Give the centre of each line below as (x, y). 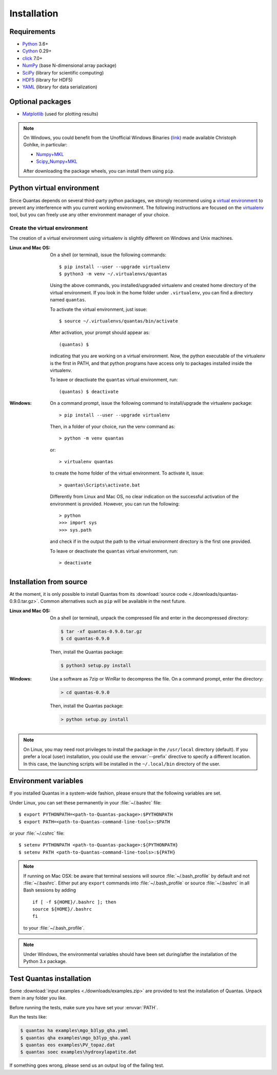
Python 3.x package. (45, 961)
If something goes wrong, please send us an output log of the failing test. (87, 1065)
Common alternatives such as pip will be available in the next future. (113, 601)
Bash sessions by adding (50, 890)
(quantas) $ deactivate (89, 391)
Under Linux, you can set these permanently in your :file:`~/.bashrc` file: (85, 803)
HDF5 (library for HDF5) (47, 80)
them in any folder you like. (38, 998)
